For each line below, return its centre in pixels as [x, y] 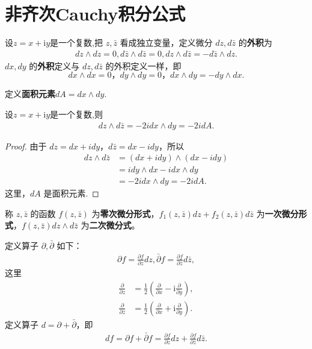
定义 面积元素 [30, 94]
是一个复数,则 [76, 114]
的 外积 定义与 [54, 65]
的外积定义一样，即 [143, 65]
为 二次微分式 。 [110, 225]
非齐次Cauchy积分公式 [95, 14]
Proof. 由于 [26, 146]
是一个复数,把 [76, 42]
